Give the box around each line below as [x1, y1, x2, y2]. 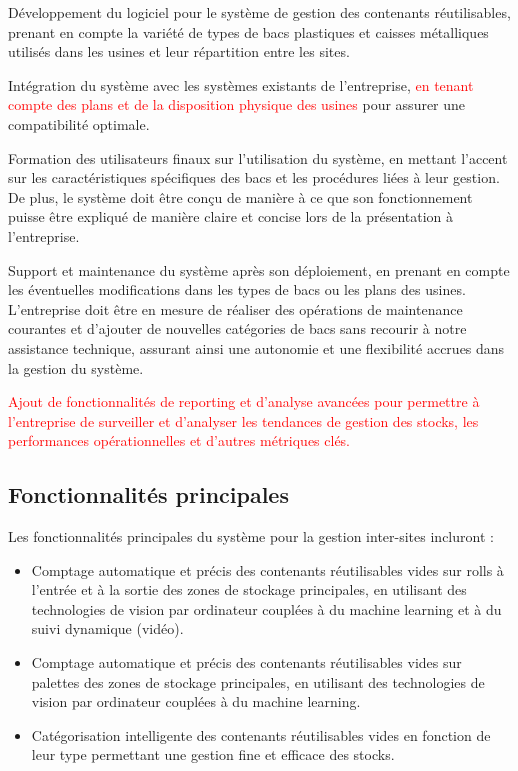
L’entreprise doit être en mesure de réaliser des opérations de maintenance [8, 298, 463, 319]
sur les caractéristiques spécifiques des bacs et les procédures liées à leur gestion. [8, 167, 500, 188]
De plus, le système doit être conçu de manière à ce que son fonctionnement [8, 186, 473, 207]
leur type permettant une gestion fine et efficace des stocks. [31, 744, 395, 765]
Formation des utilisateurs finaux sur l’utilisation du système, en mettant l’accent [8, 147, 508, 168]
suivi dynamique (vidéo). [31, 618, 184, 639]
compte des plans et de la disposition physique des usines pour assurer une [8, 94, 466, 115]
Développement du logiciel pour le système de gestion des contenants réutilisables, [8, 2, 511, 22]
